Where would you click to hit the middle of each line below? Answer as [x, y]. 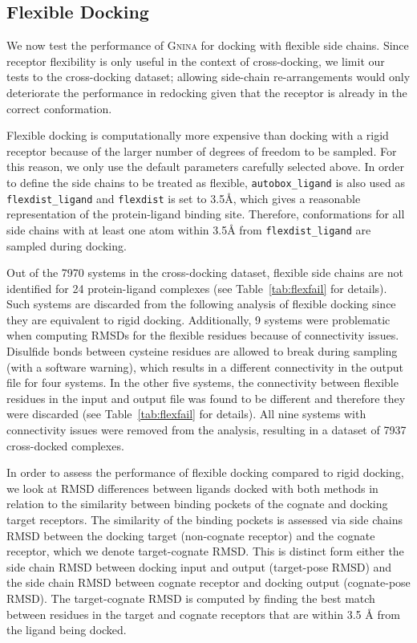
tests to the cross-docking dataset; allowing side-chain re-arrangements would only [208, 77]
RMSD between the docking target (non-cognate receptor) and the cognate [191, 535]
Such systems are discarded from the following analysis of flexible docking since [201, 304]
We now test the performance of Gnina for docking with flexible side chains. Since [208, 45]
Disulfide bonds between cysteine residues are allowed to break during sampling [202, 351]
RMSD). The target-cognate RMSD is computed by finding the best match [191, 598]
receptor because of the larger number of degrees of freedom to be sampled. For [202, 151]
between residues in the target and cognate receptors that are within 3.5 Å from [203, 614]
